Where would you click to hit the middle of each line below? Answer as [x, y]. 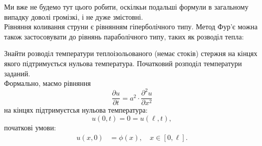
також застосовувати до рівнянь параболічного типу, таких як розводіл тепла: [124, 36]
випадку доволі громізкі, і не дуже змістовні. [74, 16]
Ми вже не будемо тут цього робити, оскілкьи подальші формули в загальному [126, 7]
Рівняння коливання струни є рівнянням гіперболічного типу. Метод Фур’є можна [131, 27]
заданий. [17, 73]
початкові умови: [30, 127]
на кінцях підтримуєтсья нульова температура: [76, 110]
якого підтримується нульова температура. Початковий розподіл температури [123, 63]
